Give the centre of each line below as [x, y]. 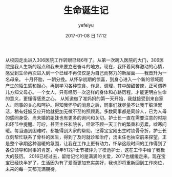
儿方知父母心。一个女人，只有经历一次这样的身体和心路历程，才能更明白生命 [86, 92]
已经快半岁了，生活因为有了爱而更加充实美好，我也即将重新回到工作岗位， [88, 163]
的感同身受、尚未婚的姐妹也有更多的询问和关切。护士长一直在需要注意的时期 [86, 117]
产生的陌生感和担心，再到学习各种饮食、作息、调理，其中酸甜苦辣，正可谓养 [86, 86]
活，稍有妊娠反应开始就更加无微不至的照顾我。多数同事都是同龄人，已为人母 [86, 111]
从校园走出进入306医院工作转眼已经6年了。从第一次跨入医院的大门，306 [82, 60]
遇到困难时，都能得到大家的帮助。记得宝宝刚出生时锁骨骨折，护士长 [95, 130]
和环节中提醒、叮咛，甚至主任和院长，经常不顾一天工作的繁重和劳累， [79, 124]
